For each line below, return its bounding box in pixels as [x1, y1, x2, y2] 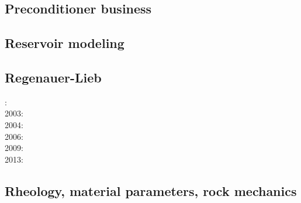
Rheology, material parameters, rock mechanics [5, 181, 297, 199]
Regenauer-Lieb [5, 68, 102, 86]
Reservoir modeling [5, 34, 124, 52]
